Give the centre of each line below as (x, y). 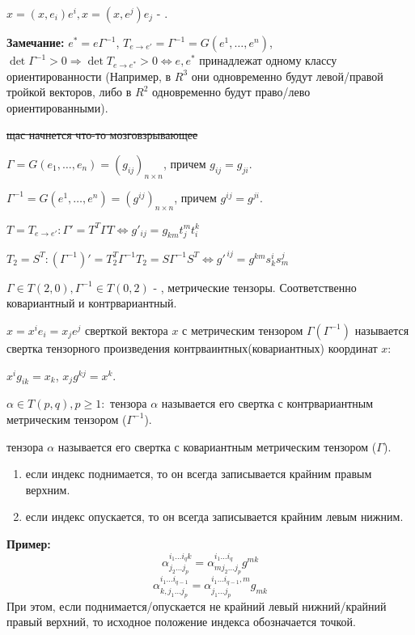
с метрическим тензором (243, 330)
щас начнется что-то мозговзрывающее (102, 135)
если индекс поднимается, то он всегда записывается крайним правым (199, 474)
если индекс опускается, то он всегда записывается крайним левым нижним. (214, 516)
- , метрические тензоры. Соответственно (255, 287)
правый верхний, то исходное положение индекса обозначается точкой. (181, 622)
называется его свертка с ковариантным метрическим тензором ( (217, 446)
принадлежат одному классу (268, 60)
